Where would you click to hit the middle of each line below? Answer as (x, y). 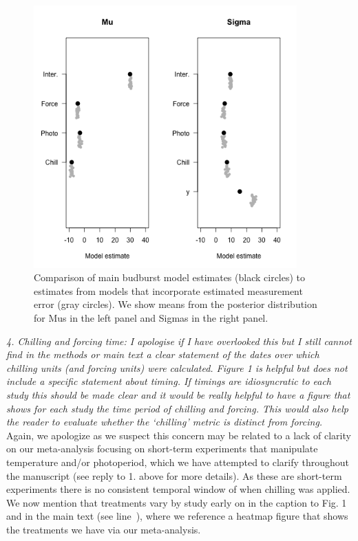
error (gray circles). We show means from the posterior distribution (176, 304)
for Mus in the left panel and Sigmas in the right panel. (151, 317)
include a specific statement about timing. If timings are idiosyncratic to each (169, 381)
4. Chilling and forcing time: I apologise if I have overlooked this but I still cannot (179, 341)
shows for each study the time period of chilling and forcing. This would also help (177, 408)
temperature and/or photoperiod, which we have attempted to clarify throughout (178, 462)
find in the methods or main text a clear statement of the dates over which (163, 354)
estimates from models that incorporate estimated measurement (168, 290)
